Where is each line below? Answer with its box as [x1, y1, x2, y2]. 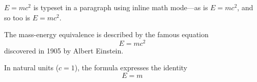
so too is [4, 12, 31, 22]
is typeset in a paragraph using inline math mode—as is [33, 2, 208, 12]
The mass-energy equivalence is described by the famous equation [4, 29, 209, 40]
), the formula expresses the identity [74, 62, 187, 73]
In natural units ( [4, 62, 59, 73]
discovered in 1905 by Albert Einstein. [4, 45, 124, 56]
